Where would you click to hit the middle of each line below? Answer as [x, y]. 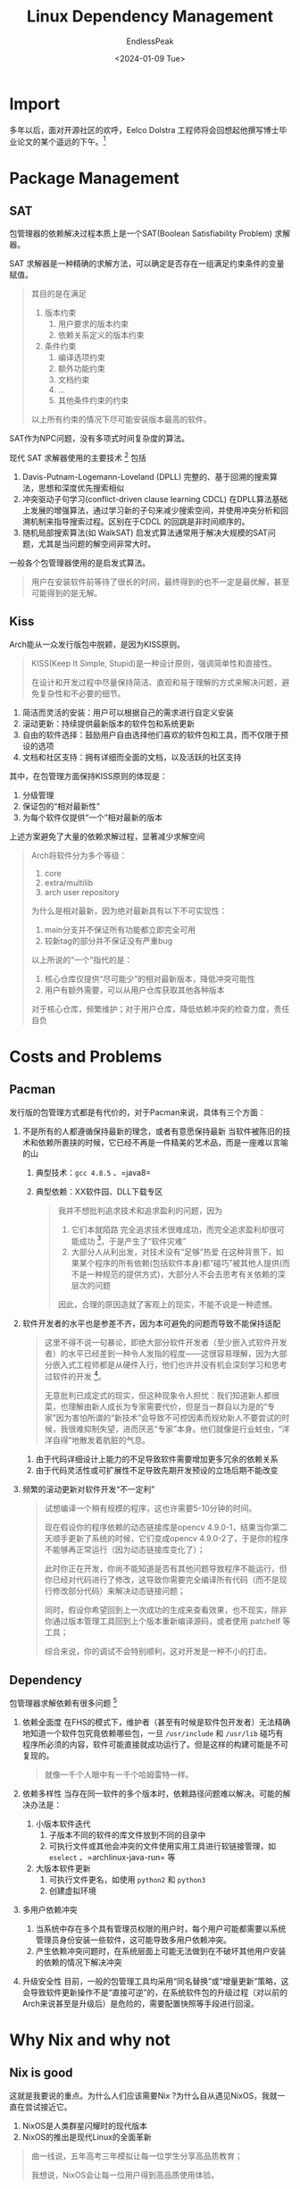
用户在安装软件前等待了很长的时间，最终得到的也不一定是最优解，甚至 [160, 582]
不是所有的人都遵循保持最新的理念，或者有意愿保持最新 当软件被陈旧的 [152, 1131]
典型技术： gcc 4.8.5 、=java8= [93, 1172]
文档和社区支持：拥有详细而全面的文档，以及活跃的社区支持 [132, 757]
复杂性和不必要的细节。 [82, 693]
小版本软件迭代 [63, 1824]
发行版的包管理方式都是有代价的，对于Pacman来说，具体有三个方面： [137, 1112]
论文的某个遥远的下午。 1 [61, 140]
